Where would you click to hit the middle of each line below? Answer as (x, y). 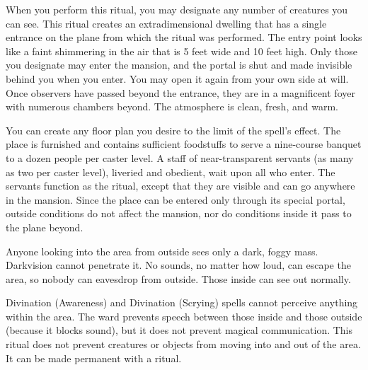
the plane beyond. (45, 227)
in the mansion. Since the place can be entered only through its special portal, (176, 199)
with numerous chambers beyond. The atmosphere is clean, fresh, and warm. (172, 106)
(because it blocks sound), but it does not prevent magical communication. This (179, 330)
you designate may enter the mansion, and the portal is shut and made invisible (179, 65)
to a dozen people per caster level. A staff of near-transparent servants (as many (180, 157)
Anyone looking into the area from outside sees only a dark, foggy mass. (162, 251)
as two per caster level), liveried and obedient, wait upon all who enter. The (171, 172)
